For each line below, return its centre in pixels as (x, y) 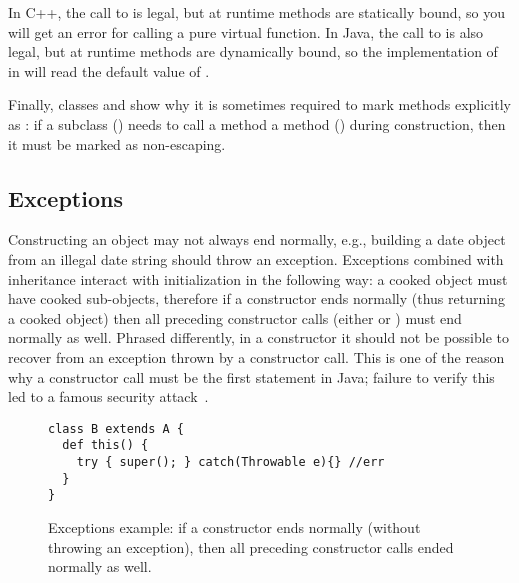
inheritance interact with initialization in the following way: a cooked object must (258, 278)
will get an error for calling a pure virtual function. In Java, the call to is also (246, 31)
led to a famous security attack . (108, 396)
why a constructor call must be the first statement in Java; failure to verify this (251, 376)
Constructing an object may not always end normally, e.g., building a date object (257, 239)
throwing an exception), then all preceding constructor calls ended (251, 546)
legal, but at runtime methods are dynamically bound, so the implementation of (253, 51)
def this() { (105, 445)
